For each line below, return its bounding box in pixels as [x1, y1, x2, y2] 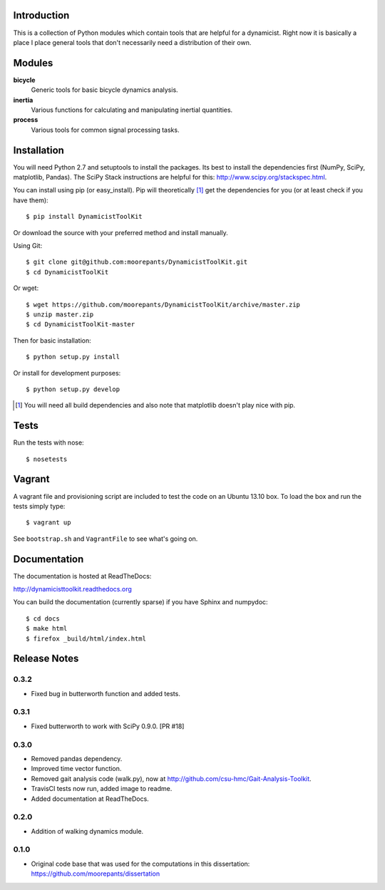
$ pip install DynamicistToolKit [26, 212, 143, 221]
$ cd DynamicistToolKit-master [26, 321, 135, 328]
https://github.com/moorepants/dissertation [31, 869, 160, 878]
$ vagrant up [26, 519, 71, 527]
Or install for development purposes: [13, 368, 121, 377]
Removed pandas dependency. [31, 754, 123, 762]
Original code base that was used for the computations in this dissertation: [31, 859, 250, 868]
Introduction [13, 9, 70, 21]
